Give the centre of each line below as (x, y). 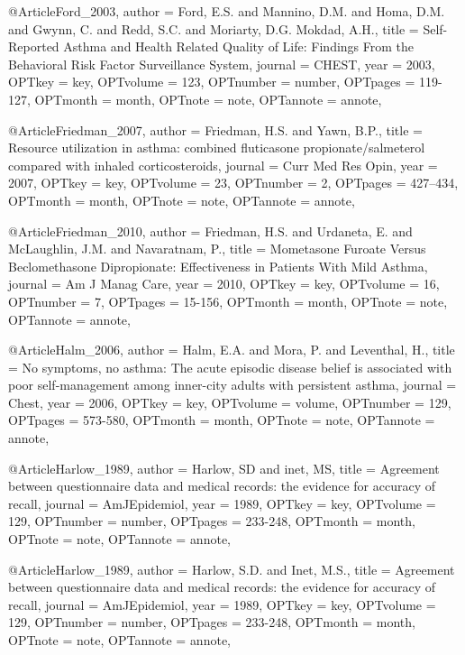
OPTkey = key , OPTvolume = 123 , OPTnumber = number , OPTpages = (212, 82)
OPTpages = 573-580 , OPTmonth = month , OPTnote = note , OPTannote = (222, 420)
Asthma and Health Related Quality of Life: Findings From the (239, 46)
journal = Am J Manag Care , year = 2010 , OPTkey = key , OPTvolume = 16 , (224, 284)
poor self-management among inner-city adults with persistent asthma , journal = (232, 385)
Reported (34, 46)
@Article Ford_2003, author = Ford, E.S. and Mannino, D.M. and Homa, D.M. (227, 11)
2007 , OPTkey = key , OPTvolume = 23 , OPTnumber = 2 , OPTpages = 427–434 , (233, 183)
